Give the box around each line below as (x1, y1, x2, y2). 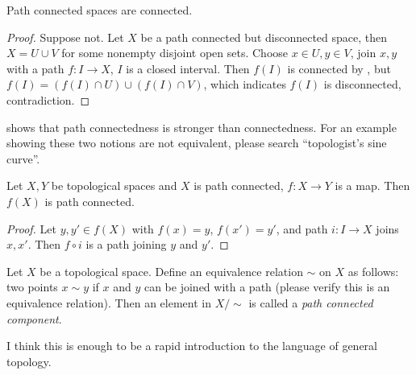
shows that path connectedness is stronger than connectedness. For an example (6, 118, 397, 135)
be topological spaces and (51, 177, 177, 194)
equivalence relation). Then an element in (6, 294, 211, 311)
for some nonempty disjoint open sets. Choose (61, 44, 289, 61)
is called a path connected (248, 294, 373, 311)
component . (6, 310, 62, 327)
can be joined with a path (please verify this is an (144, 278, 390, 295)
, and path (276, 220, 328, 237)
